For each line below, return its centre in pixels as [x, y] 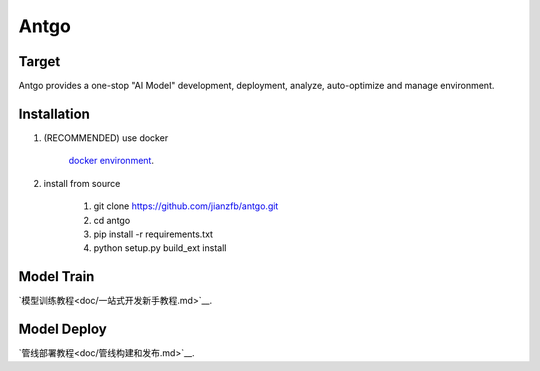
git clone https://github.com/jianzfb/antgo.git [186, 206]
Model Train [56, 276]
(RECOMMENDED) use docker [106, 137]
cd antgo [112, 220]
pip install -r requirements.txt [153, 234]
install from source [82, 183]
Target [39, 61]
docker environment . [111, 161]
